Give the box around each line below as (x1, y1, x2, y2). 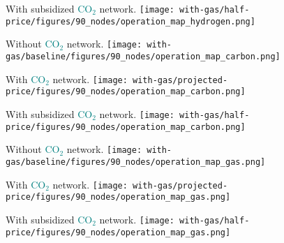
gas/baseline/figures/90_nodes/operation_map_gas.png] (6, 156, 266, 167)
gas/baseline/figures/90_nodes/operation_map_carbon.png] (6, 51, 281, 61)
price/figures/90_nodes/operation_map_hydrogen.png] (6, 16, 255, 27)
